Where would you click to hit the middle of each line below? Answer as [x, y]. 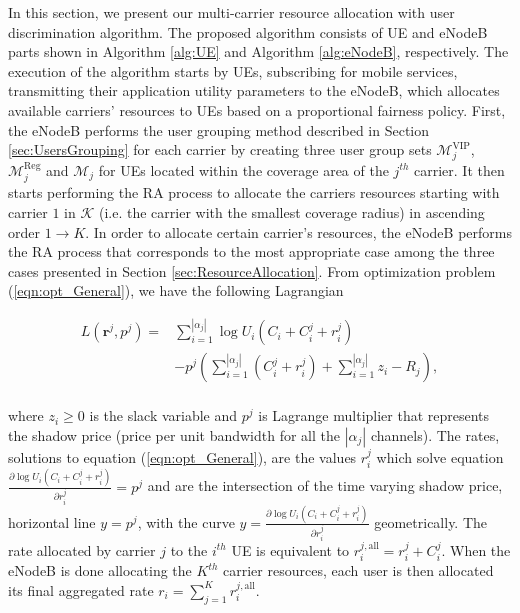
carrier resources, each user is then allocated [358, 570]
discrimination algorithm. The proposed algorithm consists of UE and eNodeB [248, 31]
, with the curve [186, 521]
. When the [476, 549]
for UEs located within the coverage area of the [243, 169]
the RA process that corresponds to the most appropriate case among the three [251, 251]
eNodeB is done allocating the [100, 570]
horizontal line [52, 521]
